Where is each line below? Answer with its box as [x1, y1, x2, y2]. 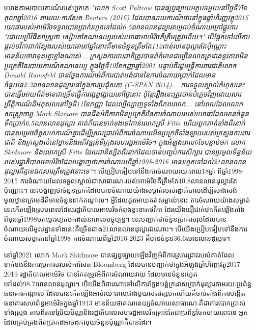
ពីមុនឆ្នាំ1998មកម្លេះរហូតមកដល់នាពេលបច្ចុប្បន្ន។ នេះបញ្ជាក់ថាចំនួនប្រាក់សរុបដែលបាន [4, 214, 227, 224]
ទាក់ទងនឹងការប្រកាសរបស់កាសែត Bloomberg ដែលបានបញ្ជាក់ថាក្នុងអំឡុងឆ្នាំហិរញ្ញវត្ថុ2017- [4, 259, 243, 269]
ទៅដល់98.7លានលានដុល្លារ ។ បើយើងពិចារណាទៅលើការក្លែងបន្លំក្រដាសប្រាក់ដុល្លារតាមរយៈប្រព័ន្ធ [4, 278, 252, 288]
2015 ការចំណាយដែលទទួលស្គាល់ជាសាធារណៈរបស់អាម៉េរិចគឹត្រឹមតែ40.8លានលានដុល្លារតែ [4, 175, 237, 185]
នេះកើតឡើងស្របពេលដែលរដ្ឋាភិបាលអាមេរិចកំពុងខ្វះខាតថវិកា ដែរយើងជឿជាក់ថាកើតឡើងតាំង [4, 204, 245, 214]
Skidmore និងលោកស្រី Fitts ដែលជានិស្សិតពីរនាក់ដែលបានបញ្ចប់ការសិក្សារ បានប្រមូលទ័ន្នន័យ [4, 146, 252, 156]
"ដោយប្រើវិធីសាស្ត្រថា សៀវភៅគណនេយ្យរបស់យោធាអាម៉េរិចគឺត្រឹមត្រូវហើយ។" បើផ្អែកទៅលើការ [4, 31, 250, 41]
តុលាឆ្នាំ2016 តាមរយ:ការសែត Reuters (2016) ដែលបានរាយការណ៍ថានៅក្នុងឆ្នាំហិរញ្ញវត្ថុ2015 [4, 12, 249, 22]
